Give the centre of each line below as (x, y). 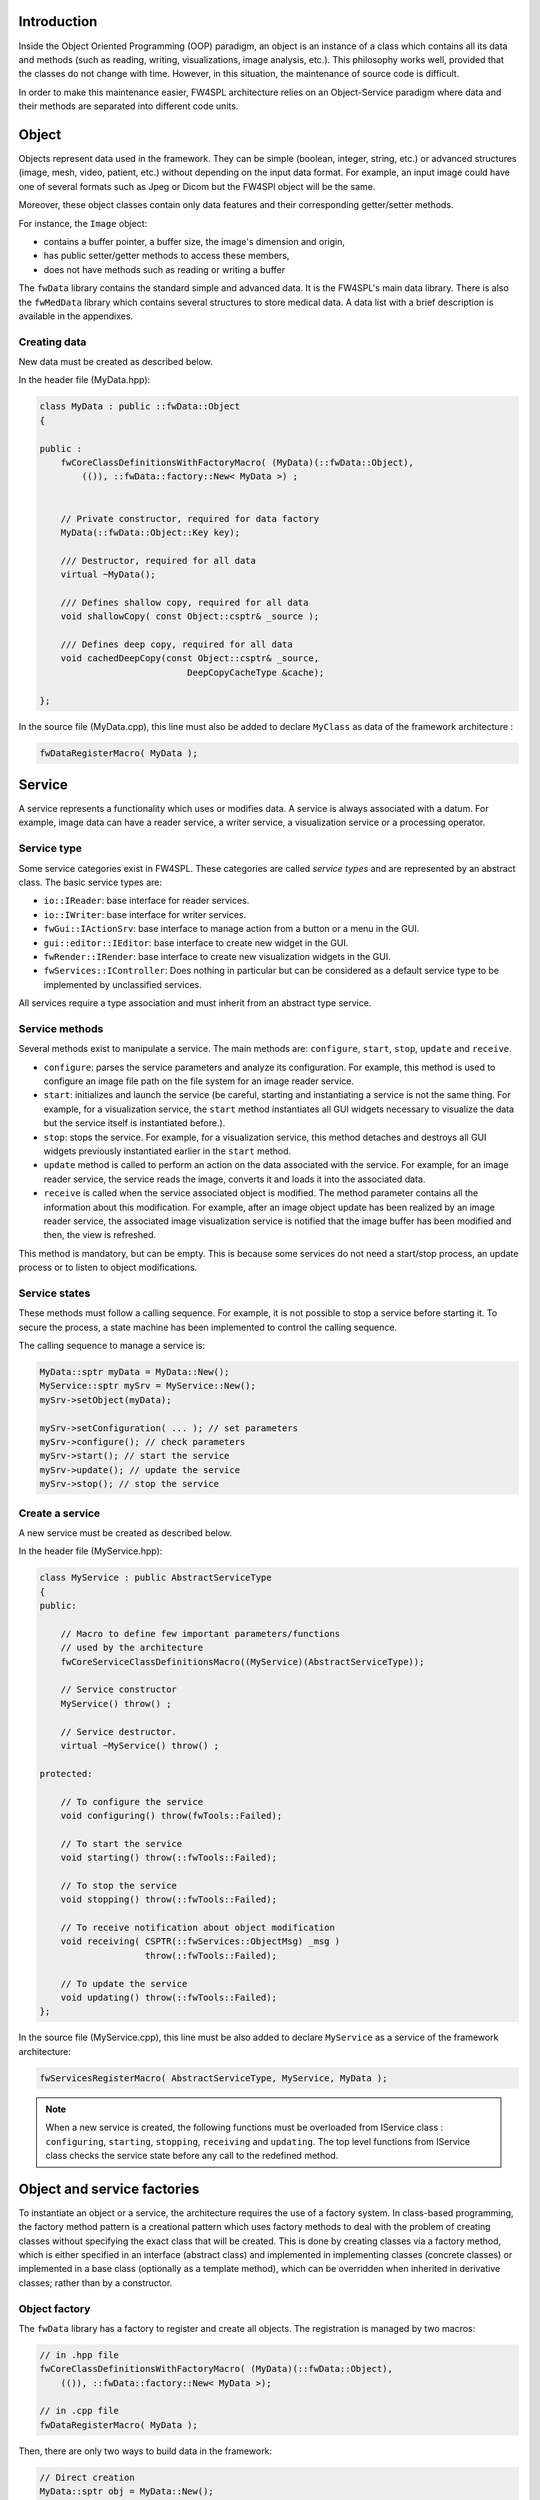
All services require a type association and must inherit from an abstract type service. (195, 1003)
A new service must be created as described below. (125, 1532)
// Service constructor (118, 1689)
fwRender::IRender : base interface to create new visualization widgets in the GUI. (217, 956)
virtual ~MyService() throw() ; (140, 1745)
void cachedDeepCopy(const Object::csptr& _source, (190, 658)
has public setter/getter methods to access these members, (166, 256)
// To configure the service (132, 1801)
